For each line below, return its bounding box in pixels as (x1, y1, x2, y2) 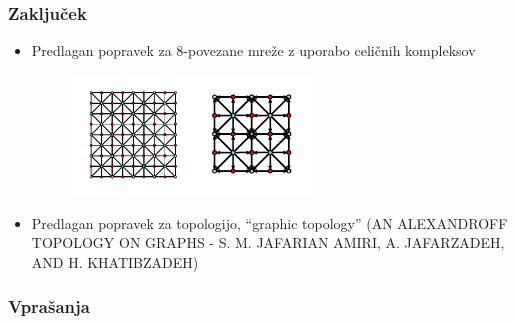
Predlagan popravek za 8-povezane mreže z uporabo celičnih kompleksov (31, 40, 476, 61)
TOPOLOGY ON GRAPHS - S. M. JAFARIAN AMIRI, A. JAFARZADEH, (31, 232, 505, 253)
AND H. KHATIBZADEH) (31, 251, 199, 272)
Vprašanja (8, 294, 90, 319)
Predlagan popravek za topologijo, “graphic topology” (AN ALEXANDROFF (31, 212, 508, 233)
